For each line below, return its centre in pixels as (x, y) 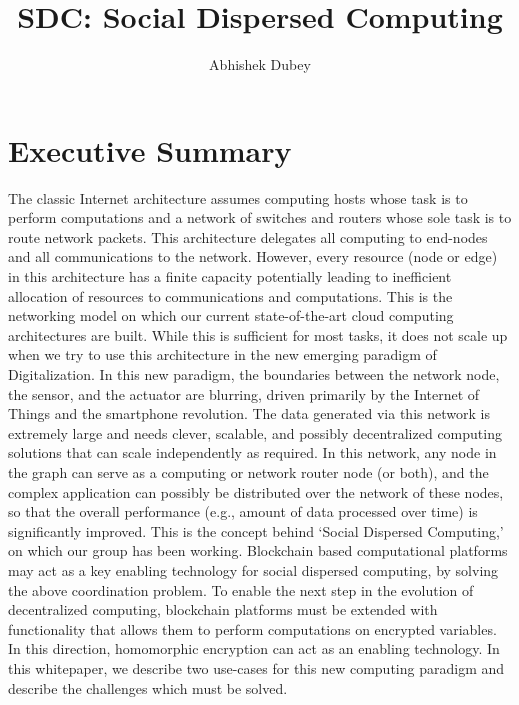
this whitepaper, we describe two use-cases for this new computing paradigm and (256, 667)
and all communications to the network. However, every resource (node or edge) (253, 256)
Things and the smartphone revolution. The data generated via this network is (249, 413)
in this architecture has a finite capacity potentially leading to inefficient (230, 276)
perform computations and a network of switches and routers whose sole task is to (260, 217)
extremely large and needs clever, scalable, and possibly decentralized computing (255, 432)
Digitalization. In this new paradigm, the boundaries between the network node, (254, 374)
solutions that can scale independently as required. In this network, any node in (252, 452)
